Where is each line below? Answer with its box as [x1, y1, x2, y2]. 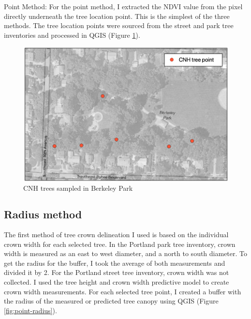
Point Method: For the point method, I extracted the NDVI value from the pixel [4, 1, 243, 11]
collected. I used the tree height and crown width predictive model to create [4, 276, 229, 287]
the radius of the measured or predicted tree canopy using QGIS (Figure [4, 296, 219, 306]
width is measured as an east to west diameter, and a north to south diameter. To [4, 248, 248, 258]
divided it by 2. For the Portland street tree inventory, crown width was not [4, 267, 229, 277]
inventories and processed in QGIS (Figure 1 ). [4, 30, 140, 40]
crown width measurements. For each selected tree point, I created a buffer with [4, 286, 241, 296]
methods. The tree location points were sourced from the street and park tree [4, 20, 234, 30]
